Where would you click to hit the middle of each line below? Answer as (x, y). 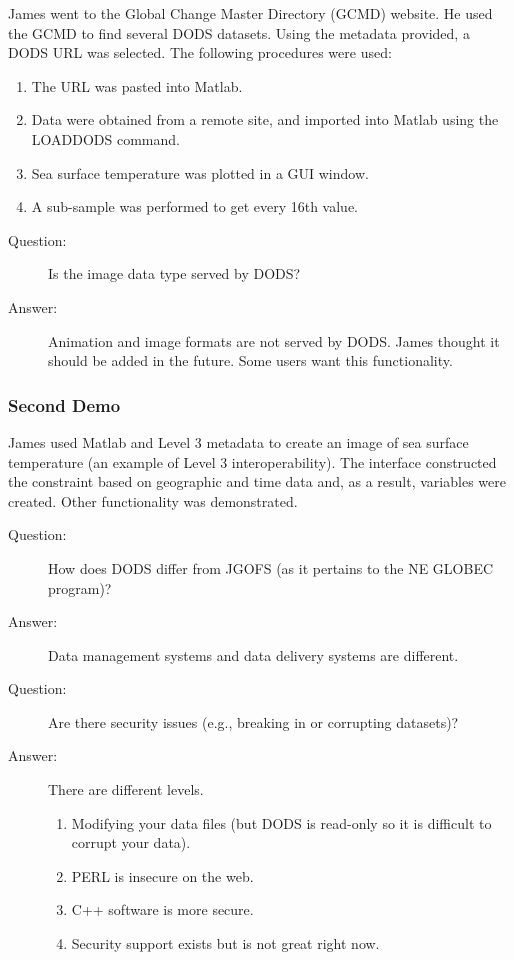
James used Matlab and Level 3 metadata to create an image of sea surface (238, 441)
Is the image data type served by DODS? (174, 273)
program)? (80, 587)
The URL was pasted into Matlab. (137, 85)
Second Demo (64, 404)
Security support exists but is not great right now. (225, 943)
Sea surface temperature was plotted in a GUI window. (200, 172)
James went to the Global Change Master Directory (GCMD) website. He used (250, 13)
